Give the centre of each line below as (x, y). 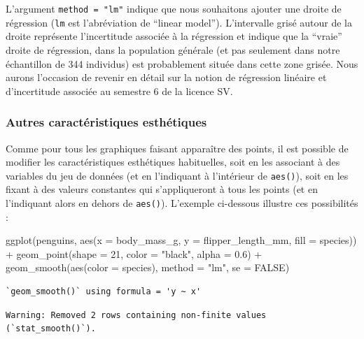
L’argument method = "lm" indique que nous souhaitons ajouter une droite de (174, 8)
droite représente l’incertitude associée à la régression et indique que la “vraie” (174, 36)
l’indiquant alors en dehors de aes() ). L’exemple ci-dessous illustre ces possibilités (182, 202)
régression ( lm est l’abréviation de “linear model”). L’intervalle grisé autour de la (179, 22)
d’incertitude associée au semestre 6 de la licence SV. (119, 91)
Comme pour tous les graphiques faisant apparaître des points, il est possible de (177, 148)
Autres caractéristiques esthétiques (106, 122)
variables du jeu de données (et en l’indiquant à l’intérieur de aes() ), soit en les (177, 175)
